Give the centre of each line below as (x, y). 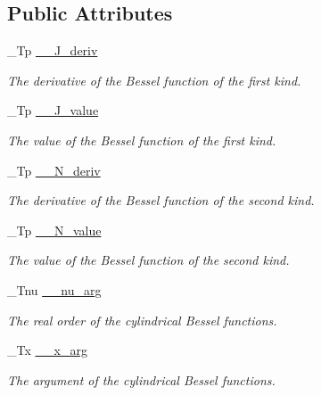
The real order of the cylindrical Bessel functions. (142, 320)
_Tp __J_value (53, 110)
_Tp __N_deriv (54, 170)
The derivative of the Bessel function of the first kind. (154, 80)
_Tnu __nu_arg (54, 289)
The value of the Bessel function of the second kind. (148, 260)
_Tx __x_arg (47, 350)
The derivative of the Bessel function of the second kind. (161, 200)
